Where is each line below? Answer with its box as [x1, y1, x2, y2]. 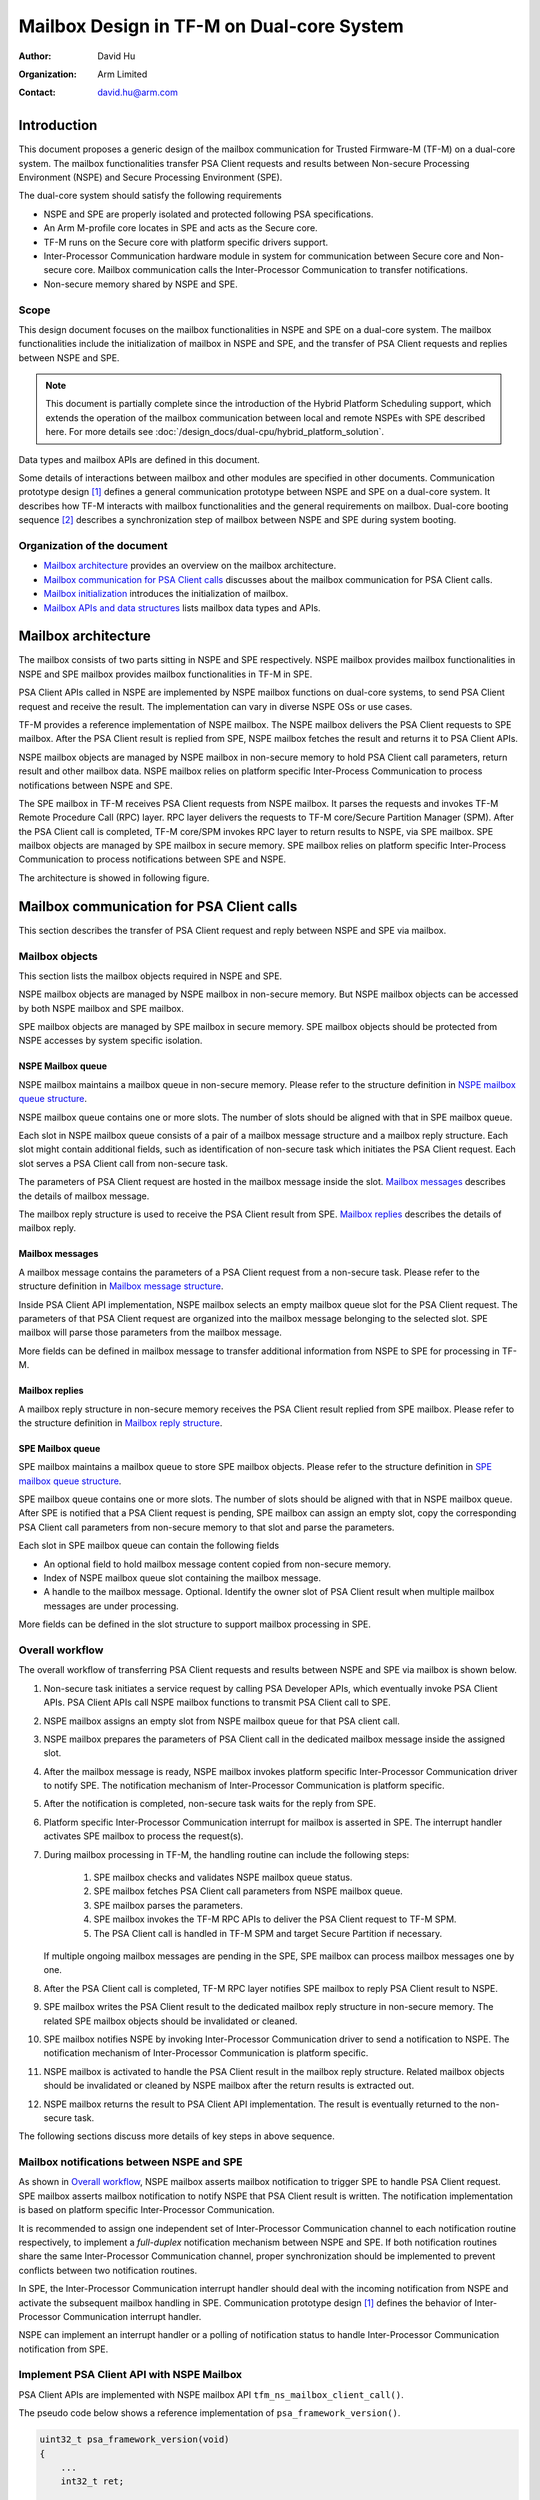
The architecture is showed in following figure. [18, 871, 210, 884]
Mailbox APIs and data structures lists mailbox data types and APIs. [43, 601, 321, 614]
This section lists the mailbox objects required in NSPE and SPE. [18, 970, 283, 982]
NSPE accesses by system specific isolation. [18, 1035, 203, 1047]
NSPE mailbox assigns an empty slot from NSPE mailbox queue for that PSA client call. [43, 1715, 400, 1727]
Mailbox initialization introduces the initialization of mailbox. [43, 588, 289, 600]
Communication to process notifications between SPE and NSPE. [18, 853, 287, 865]
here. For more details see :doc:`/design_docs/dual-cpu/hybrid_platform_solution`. [45, 426, 385, 438]
